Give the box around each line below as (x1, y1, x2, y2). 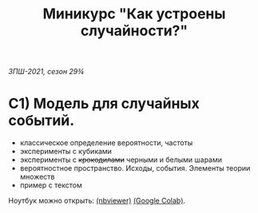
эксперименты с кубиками (19, 147, 112, 156)
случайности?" (80, 22, 189, 40)
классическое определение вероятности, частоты (19, 138, 193, 148)
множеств (19, 172, 55, 182)
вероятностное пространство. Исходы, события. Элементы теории (19, 164, 251, 173)
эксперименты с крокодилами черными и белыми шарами (19, 155, 222, 164)
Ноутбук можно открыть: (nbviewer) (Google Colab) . (8, 196, 186, 206)
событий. (8, 112, 75, 130)
